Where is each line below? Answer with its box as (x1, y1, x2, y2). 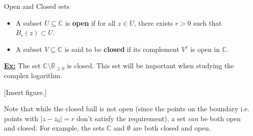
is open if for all (65, 17, 116, 28)
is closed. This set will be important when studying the (67, 60, 234, 71)
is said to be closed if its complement (64, 44, 179, 54)
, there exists (134, 17, 173, 28)
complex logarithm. (4, 70, 62, 80)
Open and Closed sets (4, 1, 70, 11)
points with (4, 113, 39, 123)
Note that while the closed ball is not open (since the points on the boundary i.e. (4, 103, 250, 114)
